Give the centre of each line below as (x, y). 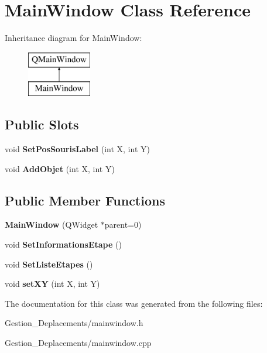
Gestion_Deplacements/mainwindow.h (74, 323)
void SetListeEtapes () (49, 264)
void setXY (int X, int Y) (52, 284)
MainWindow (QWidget (52, 225)
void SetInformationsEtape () (63, 244)
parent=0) (123, 225)
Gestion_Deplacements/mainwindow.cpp (78, 343)
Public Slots (42, 124)
